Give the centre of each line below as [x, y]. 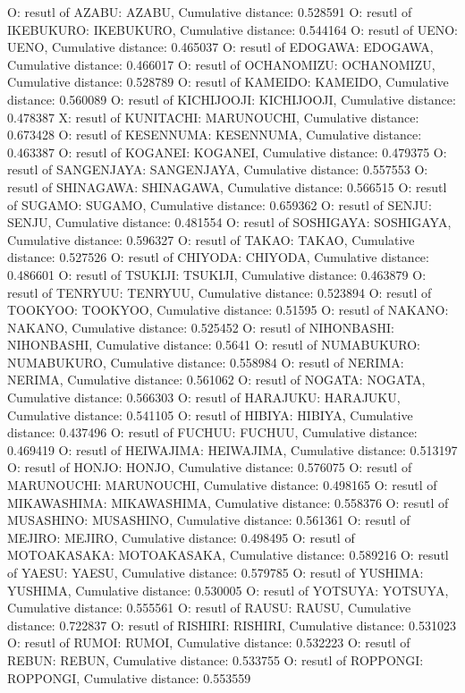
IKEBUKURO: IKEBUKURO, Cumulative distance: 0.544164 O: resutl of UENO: [233, 29]
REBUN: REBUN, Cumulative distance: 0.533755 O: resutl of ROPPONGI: [216, 659]
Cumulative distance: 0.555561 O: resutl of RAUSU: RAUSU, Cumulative [209, 608]
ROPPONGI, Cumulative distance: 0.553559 [129, 677]
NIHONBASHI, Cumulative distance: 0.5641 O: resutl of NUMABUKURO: [214, 345]
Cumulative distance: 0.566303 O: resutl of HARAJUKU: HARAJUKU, [204, 397]
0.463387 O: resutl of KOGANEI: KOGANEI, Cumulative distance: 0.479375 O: [227, 152]
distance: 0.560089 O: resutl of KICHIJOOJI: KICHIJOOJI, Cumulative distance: [232, 99]
